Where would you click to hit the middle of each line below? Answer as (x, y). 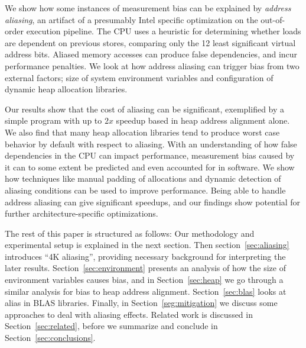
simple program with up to (53, 120)
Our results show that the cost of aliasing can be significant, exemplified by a (145, 109)
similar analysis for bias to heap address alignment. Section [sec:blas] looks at (146, 291)
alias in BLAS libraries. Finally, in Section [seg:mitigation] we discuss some (141, 303)
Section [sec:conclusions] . (50, 338)
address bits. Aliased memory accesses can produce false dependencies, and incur (151, 54)
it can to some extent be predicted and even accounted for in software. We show (150, 167)
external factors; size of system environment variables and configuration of (139, 77)
